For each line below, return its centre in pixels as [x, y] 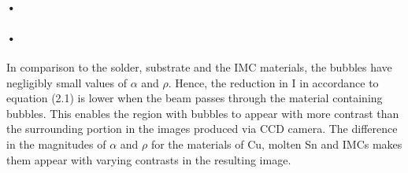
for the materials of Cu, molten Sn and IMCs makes [276, 144]
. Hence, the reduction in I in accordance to [273, 82]
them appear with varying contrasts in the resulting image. [149, 159]
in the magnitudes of [56, 144]
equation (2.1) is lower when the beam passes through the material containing [195, 98]
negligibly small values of [67, 82]
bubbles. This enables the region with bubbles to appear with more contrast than [203, 113]
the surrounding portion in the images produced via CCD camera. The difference [202, 129]
